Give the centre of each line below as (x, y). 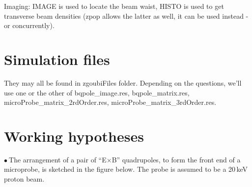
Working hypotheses (74, 136)
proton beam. (24, 179)
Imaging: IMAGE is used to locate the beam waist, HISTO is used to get (114, 6)
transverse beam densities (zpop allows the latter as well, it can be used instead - (126, 16)
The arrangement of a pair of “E (58, 159)
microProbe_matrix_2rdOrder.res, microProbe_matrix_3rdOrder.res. (110, 102)
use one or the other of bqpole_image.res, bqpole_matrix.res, (97, 92)
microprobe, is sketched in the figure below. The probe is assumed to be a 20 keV (126, 169)
